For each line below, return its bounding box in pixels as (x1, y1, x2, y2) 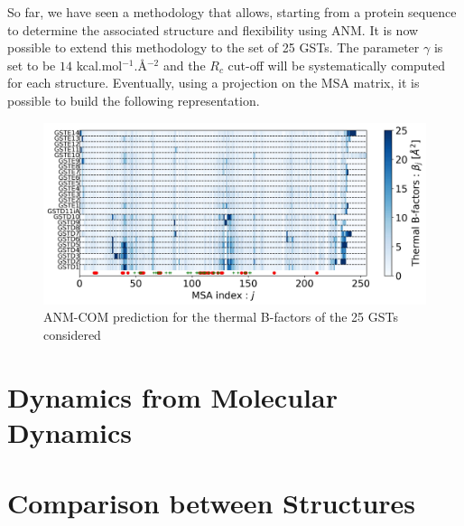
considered (43, 324, 101, 343)
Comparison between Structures (7, 484, 416, 521)
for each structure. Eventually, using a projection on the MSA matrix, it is (7, 73, 420, 92)
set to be (7, 55, 56, 74)
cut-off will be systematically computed (227, 55, 446, 74)
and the (162, 55, 206, 74)
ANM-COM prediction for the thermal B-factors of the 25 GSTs (43, 307, 398, 326)
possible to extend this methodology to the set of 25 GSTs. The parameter (7, 38, 420, 57)
